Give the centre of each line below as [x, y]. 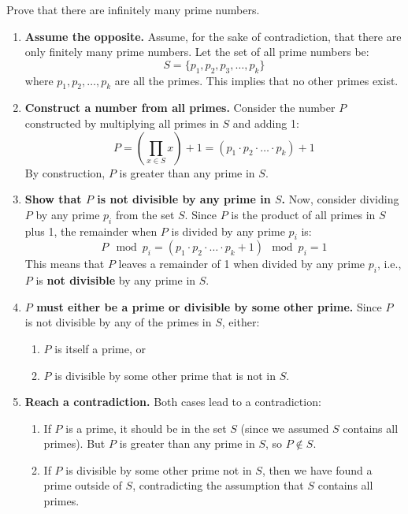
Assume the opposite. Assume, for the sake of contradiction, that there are [213, 36]
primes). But [74, 443]
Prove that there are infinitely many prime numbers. [133, 9]
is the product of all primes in [303, 214]
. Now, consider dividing [340, 199]
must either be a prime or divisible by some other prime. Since [209, 306]
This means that [65, 264]
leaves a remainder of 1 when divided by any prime [242, 264]
